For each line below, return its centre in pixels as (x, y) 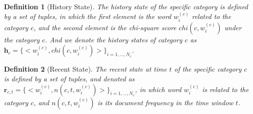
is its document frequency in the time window (165, 102)
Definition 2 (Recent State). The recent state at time (86, 69)
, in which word (158, 89)
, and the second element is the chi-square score (105, 27)
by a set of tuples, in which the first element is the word (88, 16)
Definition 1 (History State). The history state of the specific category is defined (126, 6)
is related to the (226, 89)
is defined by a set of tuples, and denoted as (69, 79)
